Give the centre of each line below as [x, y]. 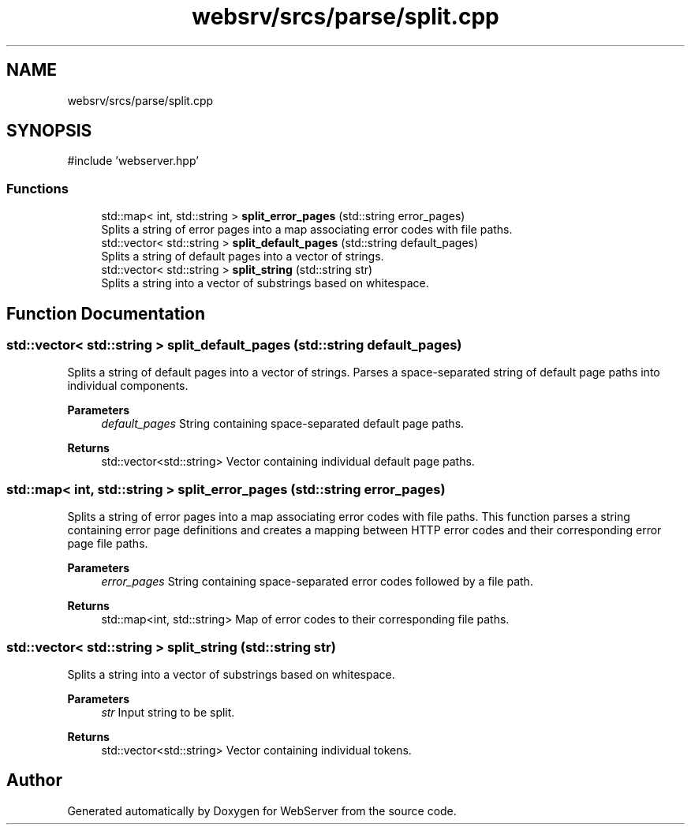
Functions [37, 188]
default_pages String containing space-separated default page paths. [283, 424]
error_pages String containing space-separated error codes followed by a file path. [317, 582]
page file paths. [108, 544]
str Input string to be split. [168, 712]
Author [34, 780]
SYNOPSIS [49, 131]
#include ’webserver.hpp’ [133, 161]
